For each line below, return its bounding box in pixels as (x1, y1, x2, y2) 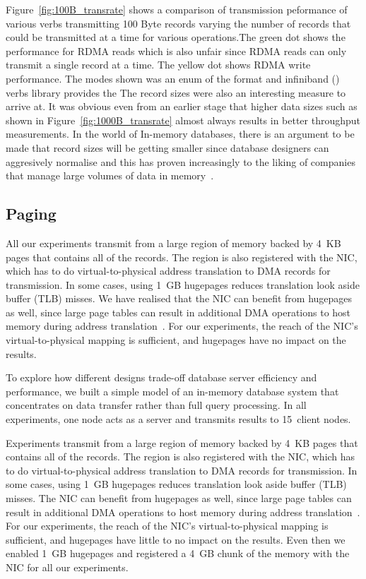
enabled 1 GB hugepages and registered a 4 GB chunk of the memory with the (6, 546, 350, 561)
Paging (6, 203, 57, 225)
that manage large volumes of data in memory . (6, 168, 214, 183)
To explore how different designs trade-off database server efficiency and (6, 370, 317, 385)
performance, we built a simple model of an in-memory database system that (6, 383, 339, 398)
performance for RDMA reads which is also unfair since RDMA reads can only (6, 43, 347, 58)
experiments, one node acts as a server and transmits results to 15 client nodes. (6, 412, 351, 426)
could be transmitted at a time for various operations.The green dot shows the (6, 30, 346, 44)
